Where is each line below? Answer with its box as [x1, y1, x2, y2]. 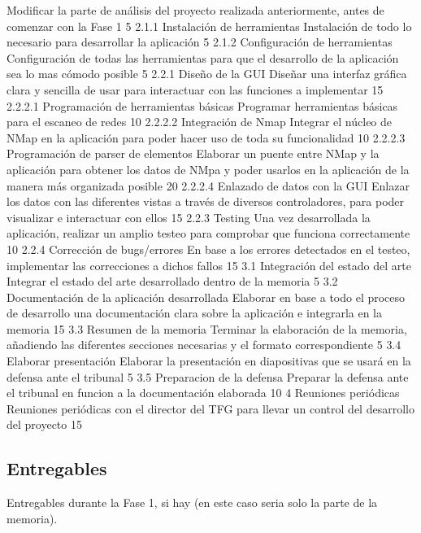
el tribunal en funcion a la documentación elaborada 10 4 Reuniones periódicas [7, 384, 400, 401]
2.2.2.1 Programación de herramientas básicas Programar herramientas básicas [7, 97, 398, 114]
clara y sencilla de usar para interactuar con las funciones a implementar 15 [7, 81, 384, 98]
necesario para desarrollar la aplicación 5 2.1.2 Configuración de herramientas [7, 33, 393, 50]
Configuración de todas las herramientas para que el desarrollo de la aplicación [7, 49, 399, 66]
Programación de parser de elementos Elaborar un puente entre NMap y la [7, 145, 380, 162]
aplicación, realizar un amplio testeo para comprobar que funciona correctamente [7, 225, 410, 242]
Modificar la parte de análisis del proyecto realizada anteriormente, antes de [7, 2, 384, 18]
